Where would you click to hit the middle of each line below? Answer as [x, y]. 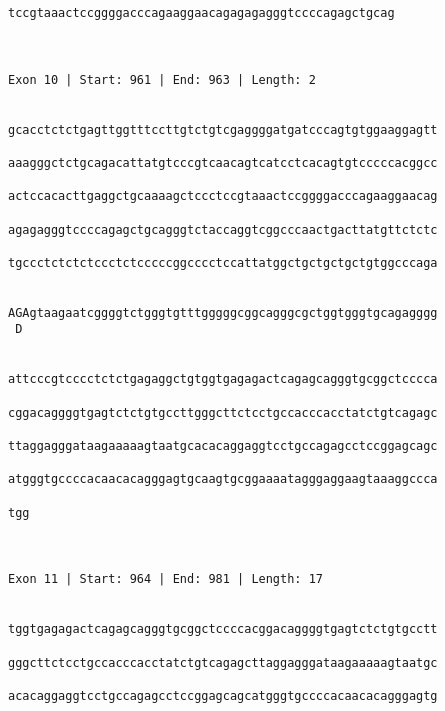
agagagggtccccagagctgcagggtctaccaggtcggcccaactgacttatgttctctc [223, 229]
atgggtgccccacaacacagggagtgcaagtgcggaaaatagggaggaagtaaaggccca [223, 479]
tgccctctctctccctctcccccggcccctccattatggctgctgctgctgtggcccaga [223, 262]
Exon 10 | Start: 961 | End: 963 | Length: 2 [162, 79]
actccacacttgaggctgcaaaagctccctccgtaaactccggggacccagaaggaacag [223, 196]
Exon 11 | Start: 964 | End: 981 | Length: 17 [165, 579]
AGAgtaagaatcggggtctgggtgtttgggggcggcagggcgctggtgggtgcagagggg [223, 312]
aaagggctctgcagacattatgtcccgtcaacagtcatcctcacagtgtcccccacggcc [223, 162]
